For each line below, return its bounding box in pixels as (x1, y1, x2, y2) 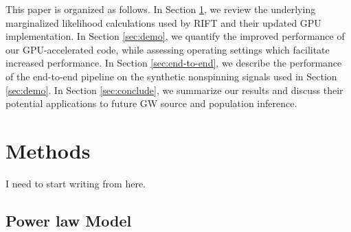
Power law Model (5, 209, 132, 231)
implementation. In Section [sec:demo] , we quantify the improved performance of (5, 29, 345, 43)
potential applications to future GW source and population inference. (5, 96, 297, 111)
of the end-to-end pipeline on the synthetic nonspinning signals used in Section (5, 69, 337, 83)
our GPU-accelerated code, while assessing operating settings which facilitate (5, 42, 330, 56)
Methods (5, 136, 91, 164)
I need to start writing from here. (5, 176, 146, 190)
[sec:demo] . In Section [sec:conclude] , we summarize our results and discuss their (5, 82, 343, 97)
